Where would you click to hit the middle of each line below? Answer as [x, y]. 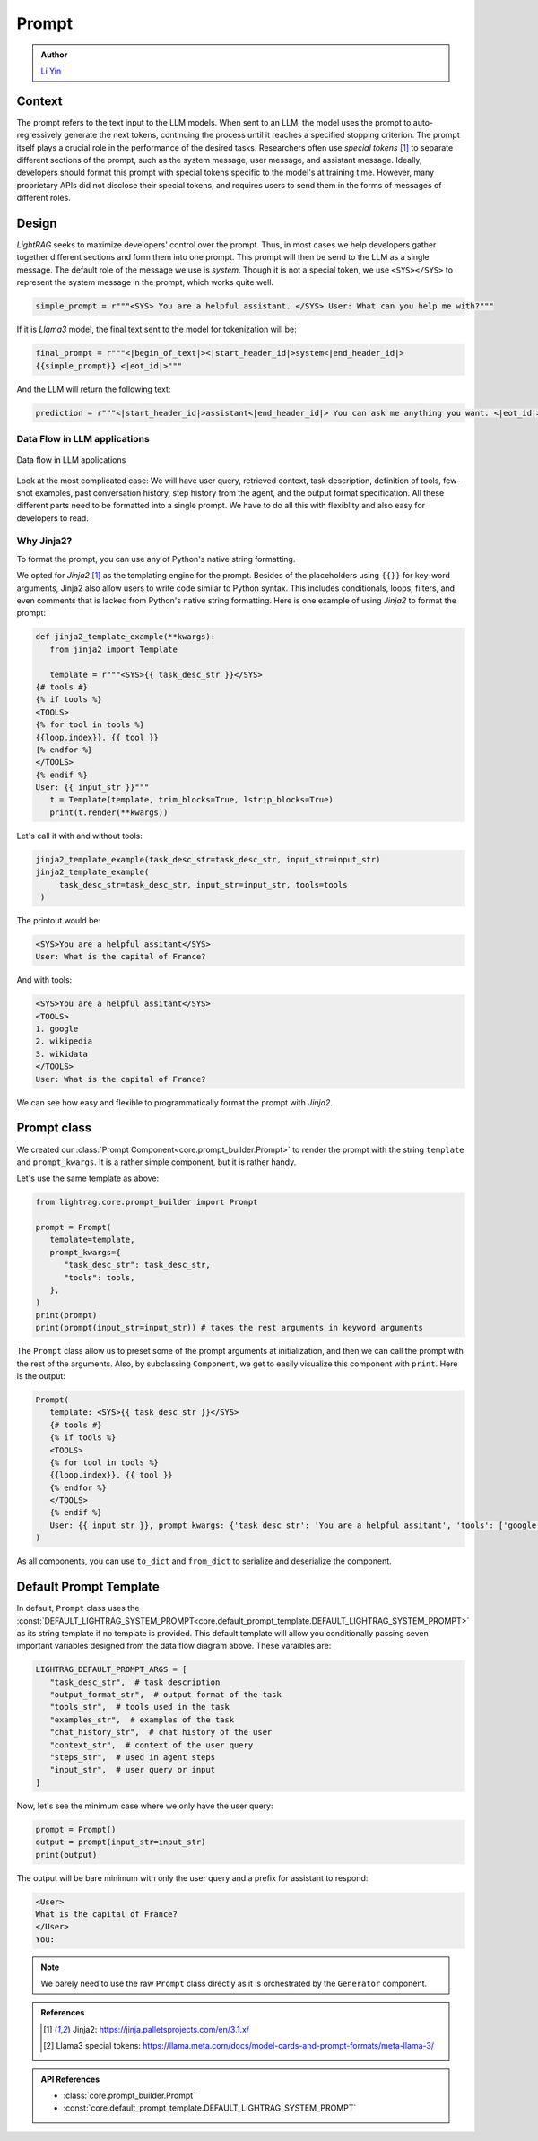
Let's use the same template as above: [88, 1178]
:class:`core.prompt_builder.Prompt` [130, 2096]
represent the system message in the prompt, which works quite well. [145, 282]
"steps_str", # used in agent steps [132, 1758]
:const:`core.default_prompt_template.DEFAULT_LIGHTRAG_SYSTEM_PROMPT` [210, 2108]
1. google [57, 1029]
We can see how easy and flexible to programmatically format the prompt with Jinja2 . [175, 1102]
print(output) [66, 1855]
